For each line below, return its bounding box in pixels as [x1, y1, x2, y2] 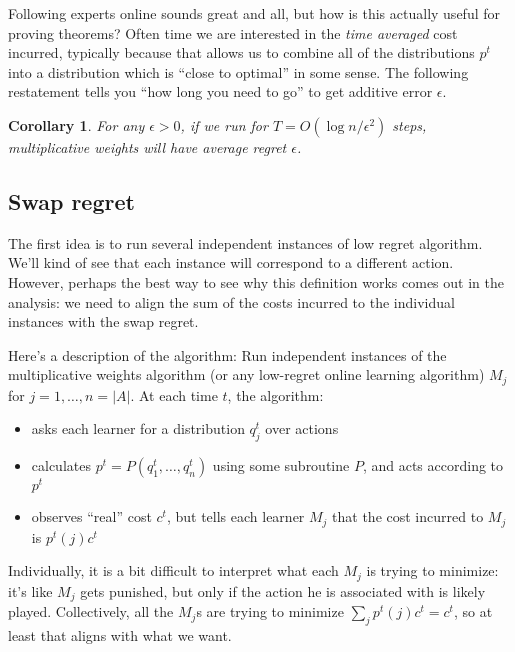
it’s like [8, 580, 53, 601]
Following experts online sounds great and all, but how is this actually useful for [8, 3, 500, 23]
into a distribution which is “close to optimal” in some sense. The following [8, 61, 469, 82]
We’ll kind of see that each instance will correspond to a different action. [8, 252, 454, 273]
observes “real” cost [31, 506, 152, 527]
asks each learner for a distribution [31, 418, 245, 439]
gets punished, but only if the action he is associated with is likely [80, 580, 486, 601]
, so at [453, 601, 493, 622]
